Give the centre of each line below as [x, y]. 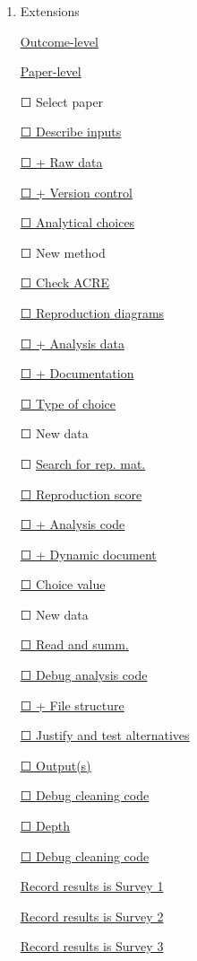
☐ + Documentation [77, 373]
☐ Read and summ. [74, 644]
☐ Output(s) [56, 765]
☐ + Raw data [61, 161]
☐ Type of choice [68, 403]
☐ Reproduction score [81, 494]
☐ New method [63, 252]
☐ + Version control [76, 192]
